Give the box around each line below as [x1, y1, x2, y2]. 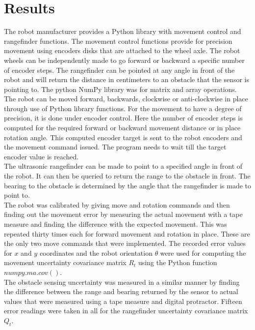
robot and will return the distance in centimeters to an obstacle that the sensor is [4, 74, 249, 85]
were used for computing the [160, 247, 246, 258]
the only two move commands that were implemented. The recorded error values [4, 238, 246, 248]
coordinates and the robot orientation [39, 247, 153, 258]
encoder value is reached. [4, 151, 79, 161]
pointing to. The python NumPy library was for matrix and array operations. [4, 84, 237, 94]
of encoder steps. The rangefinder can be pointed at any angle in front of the [4, 64, 235, 75]
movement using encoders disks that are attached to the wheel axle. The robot [4, 45, 240, 56]
